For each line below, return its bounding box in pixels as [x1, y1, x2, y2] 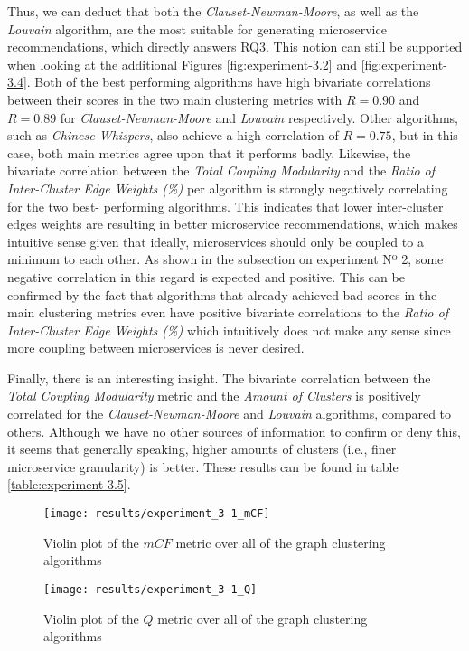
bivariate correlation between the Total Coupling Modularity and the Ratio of [7, 161, 436, 180]
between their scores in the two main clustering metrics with [7, 90, 342, 108]
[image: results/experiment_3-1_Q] [43, 582, 258, 596]
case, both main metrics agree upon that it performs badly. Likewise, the [7, 143, 411, 162]
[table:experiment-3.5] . [7, 475, 131, 494]
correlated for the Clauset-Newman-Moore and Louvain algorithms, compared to [7, 404, 452, 423]
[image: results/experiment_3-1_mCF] [43, 507, 270, 521]
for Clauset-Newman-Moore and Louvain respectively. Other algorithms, [60, 108, 459, 127]
